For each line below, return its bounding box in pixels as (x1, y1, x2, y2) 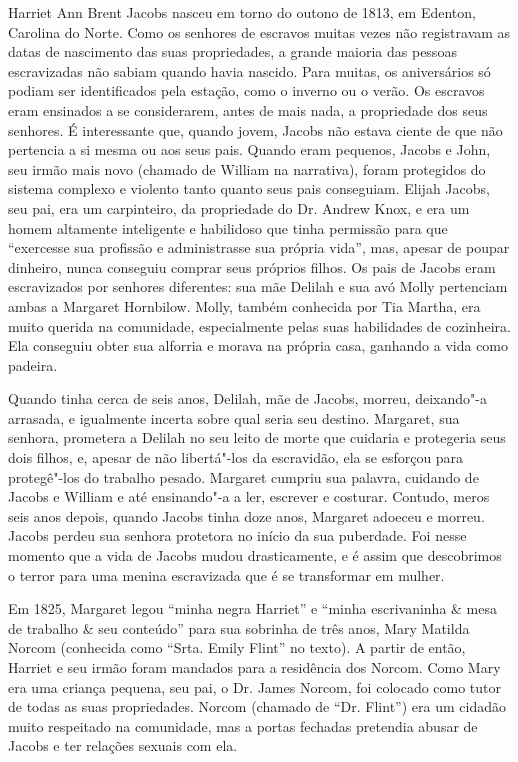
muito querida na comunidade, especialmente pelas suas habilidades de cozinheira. (8, 315, 511, 336)
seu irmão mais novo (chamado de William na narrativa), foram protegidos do (8, 158, 486, 179)
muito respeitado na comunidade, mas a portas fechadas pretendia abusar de (8, 715, 478, 736)
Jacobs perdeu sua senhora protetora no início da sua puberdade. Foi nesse (8, 525, 467, 546)
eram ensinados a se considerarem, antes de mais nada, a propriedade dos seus (8, 99, 488, 120)
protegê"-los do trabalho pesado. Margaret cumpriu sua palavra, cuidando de (8, 466, 479, 487)
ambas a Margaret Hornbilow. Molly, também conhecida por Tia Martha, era (8, 295, 481, 316)
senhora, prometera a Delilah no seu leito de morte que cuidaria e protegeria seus (8, 427, 506, 448)
